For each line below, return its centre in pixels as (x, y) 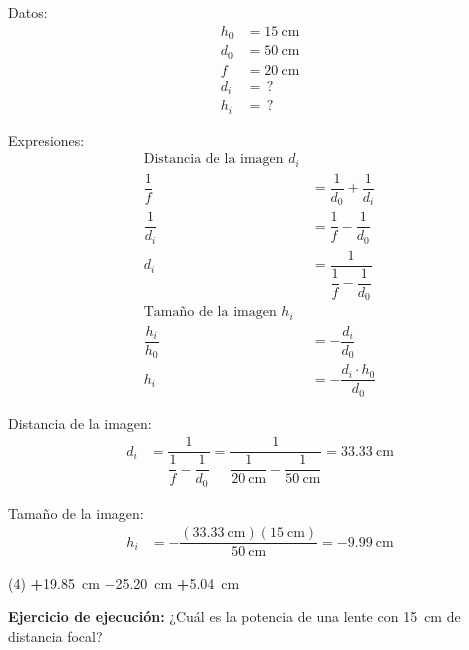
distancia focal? (55, 635)
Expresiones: (46, 139)
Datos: (28, 12)
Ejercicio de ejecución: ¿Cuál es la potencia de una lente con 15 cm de (234, 616)
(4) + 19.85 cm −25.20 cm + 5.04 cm (124, 582)
